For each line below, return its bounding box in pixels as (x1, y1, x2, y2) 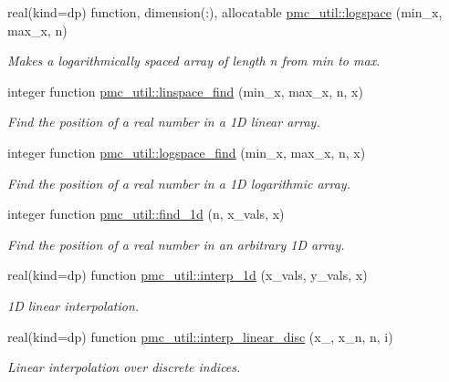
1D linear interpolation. (7, 295, 140, 315)
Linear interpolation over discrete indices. (7, 357, 241, 377)
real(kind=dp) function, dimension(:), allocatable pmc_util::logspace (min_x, (7, 3, 443, 21)
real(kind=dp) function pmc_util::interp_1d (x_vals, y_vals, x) (7, 265, 368, 284)
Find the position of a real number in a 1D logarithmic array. (7, 173, 350, 192)
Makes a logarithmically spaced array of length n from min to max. (7, 51, 381, 70)
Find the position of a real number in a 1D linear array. (7, 112, 320, 131)
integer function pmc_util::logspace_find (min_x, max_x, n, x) (7, 142, 366, 161)
